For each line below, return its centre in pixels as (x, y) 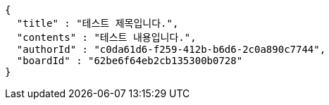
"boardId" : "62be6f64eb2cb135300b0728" (130, 61)
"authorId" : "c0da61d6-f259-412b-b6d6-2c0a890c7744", (171, 49)
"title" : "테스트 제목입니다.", (98, 23)
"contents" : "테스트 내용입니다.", (106, 37)
